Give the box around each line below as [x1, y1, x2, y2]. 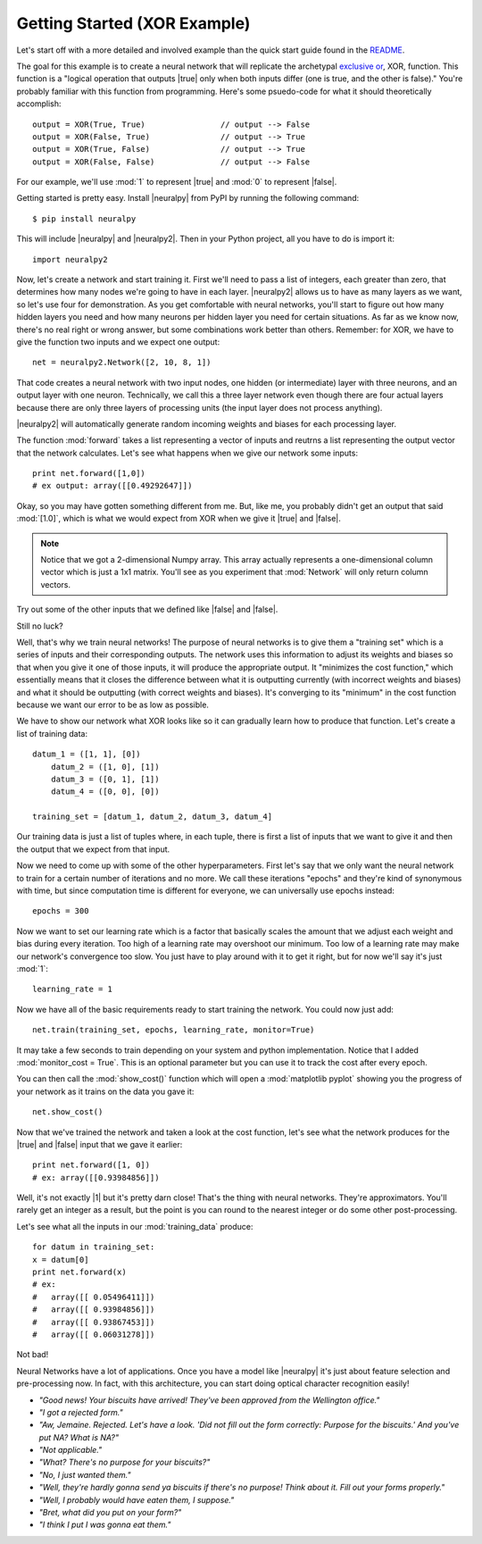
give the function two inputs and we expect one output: [16, 336, 220, 347]
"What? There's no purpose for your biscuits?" [38, 1456, 211, 1468]
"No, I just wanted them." [38, 1469, 131, 1480]
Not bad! [16, 1349, 49, 1360]
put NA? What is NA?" [38, 1431, 120, 1442]
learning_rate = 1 [32, 984, 113, 995]
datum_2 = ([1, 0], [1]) [50, 762, 160, 772]
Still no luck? [16, 621, 63, 631]
